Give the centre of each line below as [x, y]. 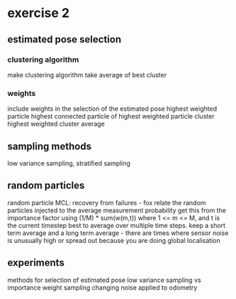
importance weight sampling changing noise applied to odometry [102, 287]
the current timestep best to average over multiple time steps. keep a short [116, 225]
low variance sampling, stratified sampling [69, 163]
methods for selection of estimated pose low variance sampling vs [104, 280]
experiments [36, 263]
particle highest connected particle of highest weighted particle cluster [111, 116]
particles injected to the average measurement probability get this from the [117, 210]
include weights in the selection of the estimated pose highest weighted [112, 109]
